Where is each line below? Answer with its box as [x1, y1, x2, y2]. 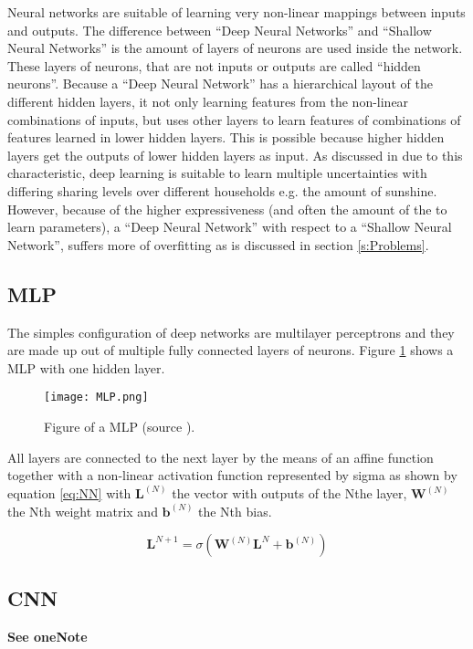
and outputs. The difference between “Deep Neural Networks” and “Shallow [7, 20, 432, 39]
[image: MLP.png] [44, 391, 149, 404]
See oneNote [7, 626, 88, 645]
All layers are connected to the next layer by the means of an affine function [7, 447, 434, 466]
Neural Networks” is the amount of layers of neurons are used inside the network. [7, 38, 463, 58]
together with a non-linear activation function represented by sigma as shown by [7, 466, 457, 485]
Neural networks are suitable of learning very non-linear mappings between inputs [7, 3, 466, 21]
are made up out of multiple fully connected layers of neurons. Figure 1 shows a [7, 340, 454, 360]
